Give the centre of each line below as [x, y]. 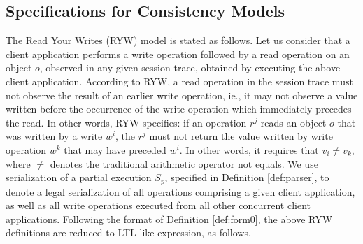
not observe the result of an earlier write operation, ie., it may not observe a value [182, 95]
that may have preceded [115, 149]
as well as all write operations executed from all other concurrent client [158, 205]
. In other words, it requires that [249, 149]
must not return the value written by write [241, 136]
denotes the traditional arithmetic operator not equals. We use [184, 163]
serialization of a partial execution [79, 177]
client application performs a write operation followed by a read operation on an [178, 53]
